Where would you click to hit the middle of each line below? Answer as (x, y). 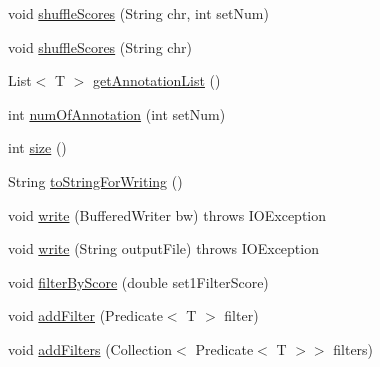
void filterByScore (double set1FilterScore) (138, 281)
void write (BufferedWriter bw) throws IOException (167, 214)
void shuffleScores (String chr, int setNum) (138, 13)
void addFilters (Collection (90, 348)
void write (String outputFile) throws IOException (163, 248)
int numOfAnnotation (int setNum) (117, 113)
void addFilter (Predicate (85, 315)
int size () (37, 147)
